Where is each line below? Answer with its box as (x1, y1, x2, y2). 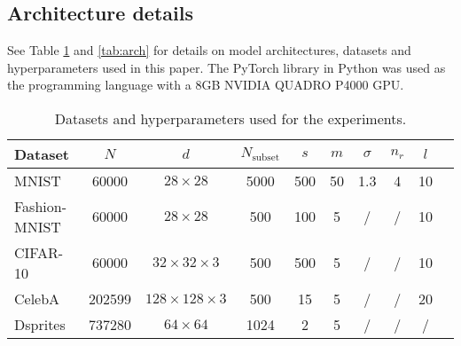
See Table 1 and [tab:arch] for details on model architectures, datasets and (7, 41, 411, 59)
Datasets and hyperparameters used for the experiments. (54, 107, 407, 129)
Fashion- (14, 195, 66, 216)
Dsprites (14, 313, 66, 334)
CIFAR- (14, 241, 64, 263)
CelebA (14, 287, 60, 309)
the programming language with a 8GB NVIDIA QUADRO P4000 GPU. (7, 75, 404, 94)
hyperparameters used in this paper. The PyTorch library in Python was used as (7, 58, 446, 76)
